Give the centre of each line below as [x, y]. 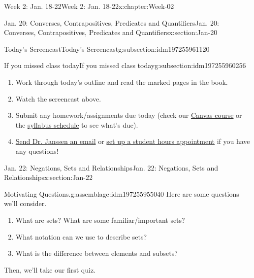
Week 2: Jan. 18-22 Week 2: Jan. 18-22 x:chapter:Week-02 [89, 6]
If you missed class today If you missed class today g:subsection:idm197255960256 [125, 65]
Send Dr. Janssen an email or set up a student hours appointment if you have [133, 141]
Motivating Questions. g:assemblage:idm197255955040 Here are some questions [122, 193]
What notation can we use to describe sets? [81, 236]
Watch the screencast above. [58, 98]
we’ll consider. [25, 203]
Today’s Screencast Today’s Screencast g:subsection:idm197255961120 [107, 49]
